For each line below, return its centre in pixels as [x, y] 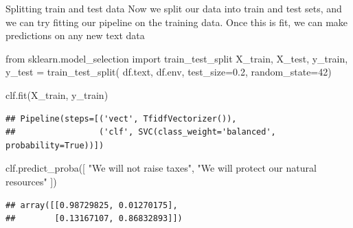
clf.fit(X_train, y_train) [57, 94]
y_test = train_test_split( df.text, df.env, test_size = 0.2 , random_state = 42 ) [169, 72]
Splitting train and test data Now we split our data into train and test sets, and [174, 8]
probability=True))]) [55, 145]
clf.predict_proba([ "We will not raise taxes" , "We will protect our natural [161, 168]
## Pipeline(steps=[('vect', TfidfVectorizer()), [121, 118]
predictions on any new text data [75, 35]
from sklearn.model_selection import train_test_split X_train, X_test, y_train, [177, 58]
